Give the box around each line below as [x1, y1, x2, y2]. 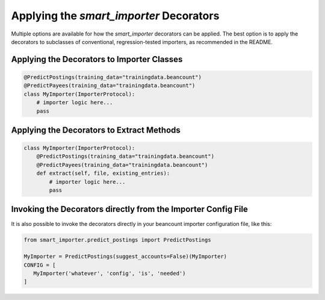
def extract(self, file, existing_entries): [36, 170, 170, 177]
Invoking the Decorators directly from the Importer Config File [11, 204, 248, 214]
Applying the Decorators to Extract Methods [11, 125, 181, 135]
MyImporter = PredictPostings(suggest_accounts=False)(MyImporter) [23, 253, 227, 260]
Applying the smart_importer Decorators [11, 9, 220, 22]
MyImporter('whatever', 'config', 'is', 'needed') [33, 270, 186, 277]
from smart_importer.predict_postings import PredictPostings [23, 236, 211, 243]
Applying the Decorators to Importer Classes [11, 54, 183, 64]
